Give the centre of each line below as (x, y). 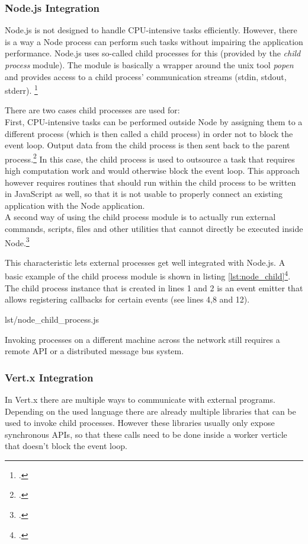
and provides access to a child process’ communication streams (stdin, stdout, (146, 76)
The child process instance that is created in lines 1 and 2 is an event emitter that (154, 287)
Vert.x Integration (49, 377)
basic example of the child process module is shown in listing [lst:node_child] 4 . (148, 275)
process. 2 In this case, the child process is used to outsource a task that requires (150, 158)
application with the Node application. (75, 205)
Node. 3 (17, 241)
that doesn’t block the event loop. (66, 446)
